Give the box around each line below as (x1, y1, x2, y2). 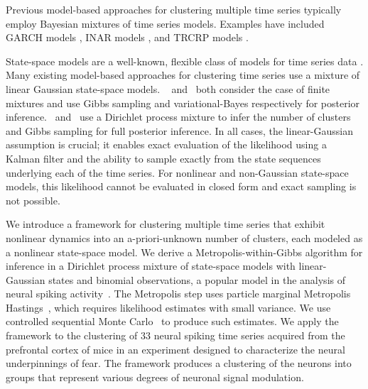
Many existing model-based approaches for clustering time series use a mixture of (6, 67, 360, 82)
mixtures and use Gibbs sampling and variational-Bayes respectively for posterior (6, 95, 360, 110)
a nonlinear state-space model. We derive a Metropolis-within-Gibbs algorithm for (6, 244, 363, 259)
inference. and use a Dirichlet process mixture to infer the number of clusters (6, 109, 351, 124)
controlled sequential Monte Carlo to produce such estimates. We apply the (6, 314, 339, 329)
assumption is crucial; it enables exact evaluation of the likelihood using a (6, 137, 327, 152)
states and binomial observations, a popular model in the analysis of (48, 272, 345, 287)
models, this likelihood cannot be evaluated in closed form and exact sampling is (6, 179, 357, 194)
